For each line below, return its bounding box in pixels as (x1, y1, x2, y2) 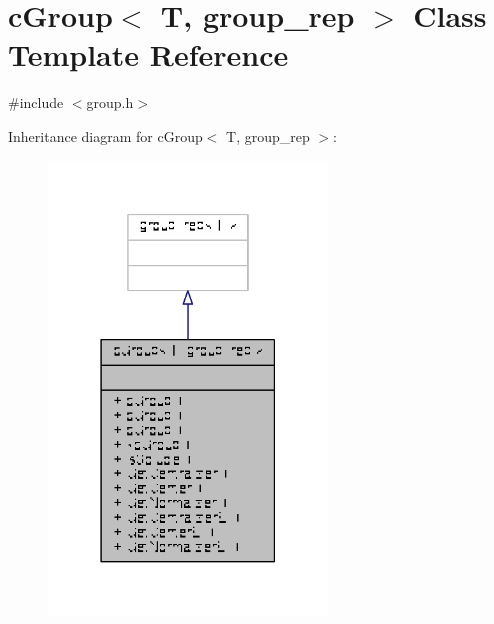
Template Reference (8, 34, 289, 75)
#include (8, 92, 64, 113)
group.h (86, 92, 134, 113)
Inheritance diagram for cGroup (8, 125, 203, 146)
